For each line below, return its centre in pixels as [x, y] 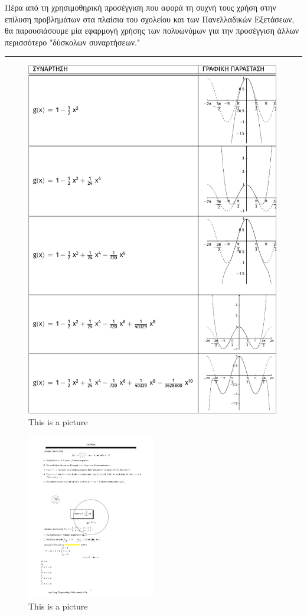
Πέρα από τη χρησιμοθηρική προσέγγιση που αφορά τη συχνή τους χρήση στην [141, 7]
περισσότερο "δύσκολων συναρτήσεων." [73, 42]
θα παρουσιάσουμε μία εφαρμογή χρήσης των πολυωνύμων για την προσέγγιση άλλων [152, 30]
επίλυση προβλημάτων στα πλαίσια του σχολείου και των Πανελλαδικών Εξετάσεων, [150, 19]
